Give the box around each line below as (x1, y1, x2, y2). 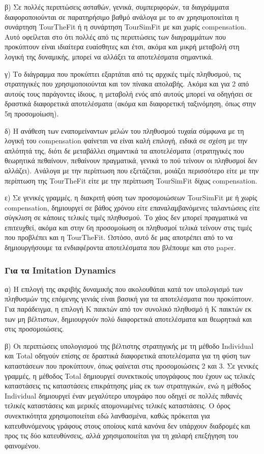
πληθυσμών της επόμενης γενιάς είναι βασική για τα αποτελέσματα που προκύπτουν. (5, 293, 254, 304)
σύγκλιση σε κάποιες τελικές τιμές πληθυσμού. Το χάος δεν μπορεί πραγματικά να (5, 212, 248, 223)
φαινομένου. (5, 440, 41, 450)
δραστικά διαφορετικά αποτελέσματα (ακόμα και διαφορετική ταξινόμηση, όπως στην (5, 98, 256, 109)
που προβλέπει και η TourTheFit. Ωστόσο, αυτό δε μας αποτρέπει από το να (5, 232, 233, 243)
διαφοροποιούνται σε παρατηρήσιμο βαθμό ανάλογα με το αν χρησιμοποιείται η (5, 11, 239, 22)
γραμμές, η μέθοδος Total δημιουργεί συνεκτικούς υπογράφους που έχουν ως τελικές (5, 370, 255, 381)
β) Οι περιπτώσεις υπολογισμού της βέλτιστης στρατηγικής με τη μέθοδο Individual (5, 340, 254, 351)
